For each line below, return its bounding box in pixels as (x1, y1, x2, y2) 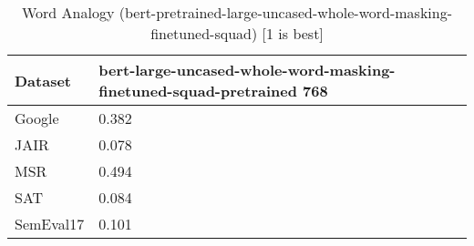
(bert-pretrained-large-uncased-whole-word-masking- (118, 2, 453, 23)
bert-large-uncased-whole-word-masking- (98, 59, 396, 80)
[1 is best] (262, 23, 324, 44)
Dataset (15, 69, 72, 91)
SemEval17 (15, 213, 85, 234)
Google (15, 108, 59, 128)
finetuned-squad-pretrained (98, 80, 297, 101)
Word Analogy (21, 2, 115, 23)
